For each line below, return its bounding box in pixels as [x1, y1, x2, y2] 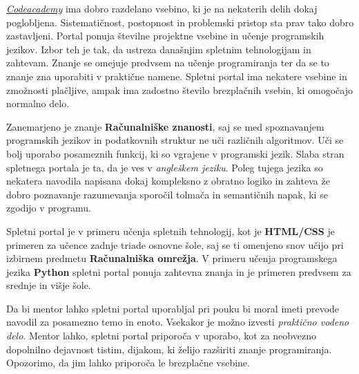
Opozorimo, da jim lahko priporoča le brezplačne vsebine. [6, 355, 250, 370]
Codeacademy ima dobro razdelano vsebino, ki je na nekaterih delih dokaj [6, 1, 318, 15]
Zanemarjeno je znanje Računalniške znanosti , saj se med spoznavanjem [6, 119, 324, 133]
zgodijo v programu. [6, 200, 91, 215]
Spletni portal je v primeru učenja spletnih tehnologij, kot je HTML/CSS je [6, 223, 335, 238]
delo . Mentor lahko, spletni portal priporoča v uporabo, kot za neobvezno [6, 328, 316, 343]
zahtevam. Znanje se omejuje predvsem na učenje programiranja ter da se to [6, 55, 329, 70]
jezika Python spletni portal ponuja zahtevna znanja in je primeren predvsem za [6, 264, 351, 279]
